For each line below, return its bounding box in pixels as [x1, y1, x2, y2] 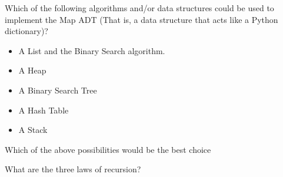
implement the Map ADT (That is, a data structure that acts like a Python [5, 13, 278, 25]
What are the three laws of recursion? [5, 163, 141, 175]
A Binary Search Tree [18, 84, 97, 96]
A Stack [18, 123, 48, 136]
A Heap [18, 64, 46, 76]
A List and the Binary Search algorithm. [18, 44, 165, 56]
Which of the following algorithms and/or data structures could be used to [5, 2, 274, 14]
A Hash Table [18, 103, 69, 116]
